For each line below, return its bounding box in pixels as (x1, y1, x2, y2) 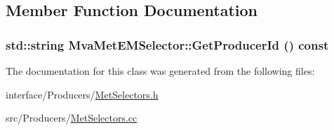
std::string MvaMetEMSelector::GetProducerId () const (6, 36, 329, 53)
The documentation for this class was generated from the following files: (6, 64, 315, 78)
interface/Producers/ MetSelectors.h (6, 87, 159, 101)
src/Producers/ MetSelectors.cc (6, 110, 138, 125)
